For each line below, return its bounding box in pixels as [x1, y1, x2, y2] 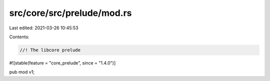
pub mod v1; [9, 69, 35, 75]
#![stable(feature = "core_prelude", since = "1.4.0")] [9, 60, 116, 66]
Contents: [9, 34, 29, 40]
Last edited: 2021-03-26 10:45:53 [9, 25, 78, 31]
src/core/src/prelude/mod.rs [9, 7, 132, 18]
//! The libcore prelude [19, 47, 81, 53]
